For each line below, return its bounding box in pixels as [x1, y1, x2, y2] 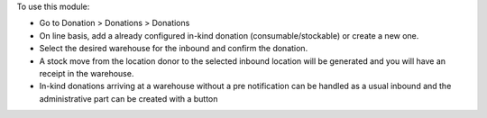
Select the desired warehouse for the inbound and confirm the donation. [39, 43, 308, 54]
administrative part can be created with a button [39, 93, 218, 104]
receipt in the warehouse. [39, 68, 134, 78]
